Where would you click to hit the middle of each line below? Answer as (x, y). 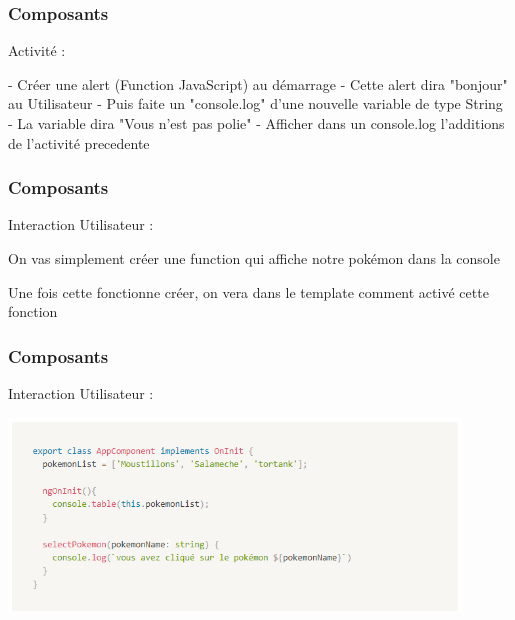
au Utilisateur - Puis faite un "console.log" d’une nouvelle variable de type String (255, 103)
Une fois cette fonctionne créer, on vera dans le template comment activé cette (248, 291)
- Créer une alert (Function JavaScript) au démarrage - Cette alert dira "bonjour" (258, 83)
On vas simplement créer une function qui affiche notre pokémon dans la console (254, 258)
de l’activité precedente (79, 142)
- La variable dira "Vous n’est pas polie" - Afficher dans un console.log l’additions (256, 123)
